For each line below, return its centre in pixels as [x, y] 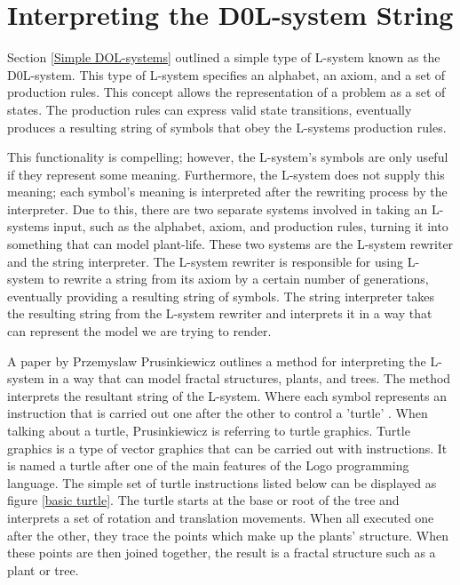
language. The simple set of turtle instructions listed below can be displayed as [222, 482]
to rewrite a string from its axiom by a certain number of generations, [238, 279]
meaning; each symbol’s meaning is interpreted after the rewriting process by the [227, 192]
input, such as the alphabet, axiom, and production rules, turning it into [250, 226]
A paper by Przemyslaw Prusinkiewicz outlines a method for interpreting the [217, 361]
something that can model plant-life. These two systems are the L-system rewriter [230, 244]
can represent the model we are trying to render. [139, 331]
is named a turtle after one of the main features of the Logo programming [208, 465]
